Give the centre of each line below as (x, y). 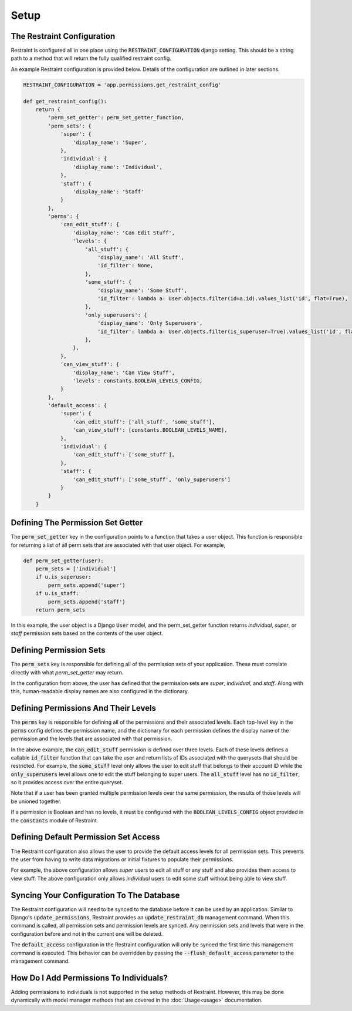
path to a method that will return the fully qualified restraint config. (91, 58)
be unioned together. (36, 801)
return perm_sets (60, 610)
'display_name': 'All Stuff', (141, 258)
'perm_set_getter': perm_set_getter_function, (116, 118)
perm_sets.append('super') (87, 585)
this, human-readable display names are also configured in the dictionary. (100, 691)
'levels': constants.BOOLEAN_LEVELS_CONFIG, (138, 381)
